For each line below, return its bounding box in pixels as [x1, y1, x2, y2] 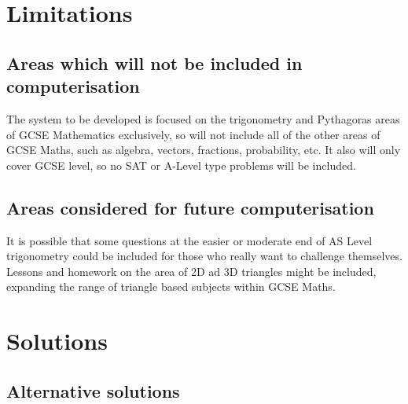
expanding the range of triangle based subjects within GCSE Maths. [6, 278, 336, 295]
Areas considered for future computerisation [6, 195, 374, 219]
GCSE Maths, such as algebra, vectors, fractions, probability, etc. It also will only [6, 141, 401, 158]
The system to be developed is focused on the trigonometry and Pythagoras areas [6, 110, 400, 127]
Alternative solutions [6, 378, 180, 402]
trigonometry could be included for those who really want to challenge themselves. [6, 248, 402, 264]
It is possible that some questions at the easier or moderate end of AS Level [6, 232, 373, 248]
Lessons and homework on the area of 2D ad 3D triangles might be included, [6, 263, 377, 279]
